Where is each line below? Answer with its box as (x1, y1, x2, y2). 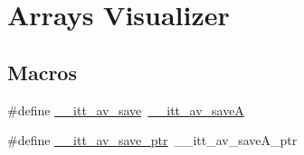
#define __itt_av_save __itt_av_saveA (7, 100, 244, 119)
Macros (7, 58, 77, 86)
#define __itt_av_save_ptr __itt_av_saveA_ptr (7, 131, 298, 150)
